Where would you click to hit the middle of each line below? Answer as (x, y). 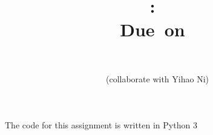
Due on (152, 29)
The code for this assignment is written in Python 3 (101, 124)
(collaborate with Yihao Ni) (157, 78)
